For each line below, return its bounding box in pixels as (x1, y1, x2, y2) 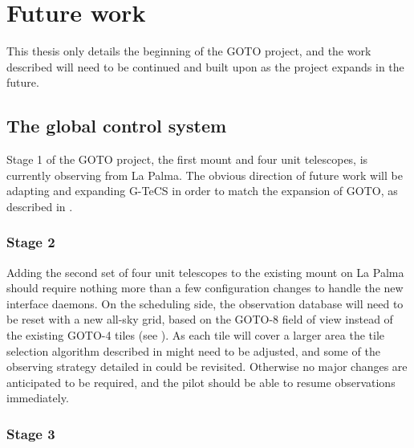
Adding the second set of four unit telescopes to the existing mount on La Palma (6, 263, 404, 280)
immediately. (6, 389, 69, 406)
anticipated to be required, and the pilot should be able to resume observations (6, 373, 396, 390)
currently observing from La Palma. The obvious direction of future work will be (6, 166, 403, 183)
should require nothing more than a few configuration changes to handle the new (6, 279, 404, 296)
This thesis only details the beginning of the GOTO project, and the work (6, 43, 371, 59)
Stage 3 (6, 423, 55, 443)
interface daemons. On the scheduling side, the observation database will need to (6, 295, 404, 312)
